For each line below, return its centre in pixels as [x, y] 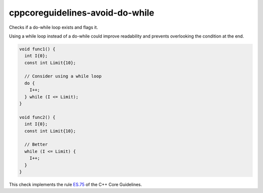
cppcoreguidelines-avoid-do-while [82, 13]
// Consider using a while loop [63, 76]
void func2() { [37, 117]
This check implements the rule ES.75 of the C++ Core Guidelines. [75, 184]
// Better [36, 145]
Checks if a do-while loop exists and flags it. [54, 27]
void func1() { [37, 49]
